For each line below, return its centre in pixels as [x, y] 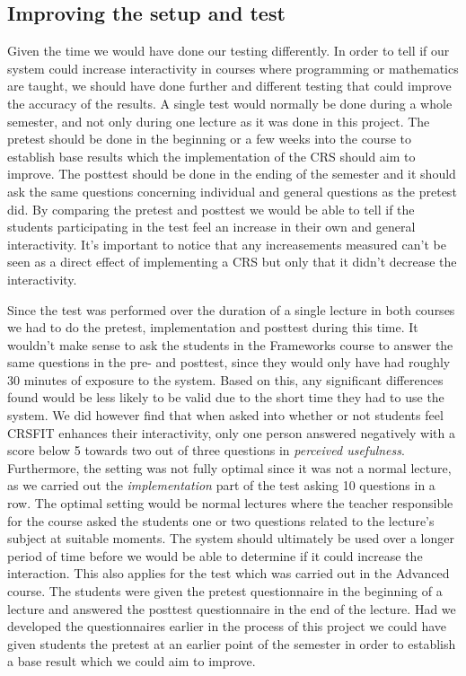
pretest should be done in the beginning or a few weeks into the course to [209, 139]
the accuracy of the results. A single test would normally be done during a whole [230, 103]
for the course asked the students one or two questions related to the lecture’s [221, 520]
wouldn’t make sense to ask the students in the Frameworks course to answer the [230, 344]
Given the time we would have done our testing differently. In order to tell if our [229, 51]
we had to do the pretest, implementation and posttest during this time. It [213, 327]
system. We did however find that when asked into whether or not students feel [225, 415]
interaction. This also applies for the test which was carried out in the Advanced [229, 573]
